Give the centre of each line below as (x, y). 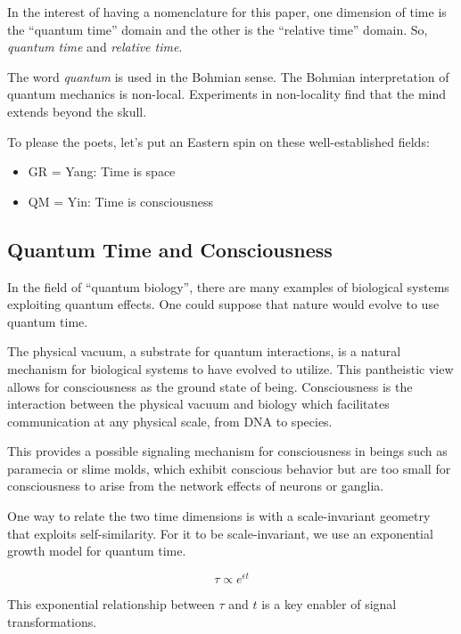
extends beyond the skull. (77, 111)
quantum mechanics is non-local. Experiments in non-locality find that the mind (227, 94)
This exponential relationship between (111, 603)
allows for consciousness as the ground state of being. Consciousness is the (210, 386)
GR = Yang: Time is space (102, 171)
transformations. (52, 621)
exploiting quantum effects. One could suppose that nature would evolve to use (223, 304)
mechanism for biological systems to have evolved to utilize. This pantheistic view (230, 368)
